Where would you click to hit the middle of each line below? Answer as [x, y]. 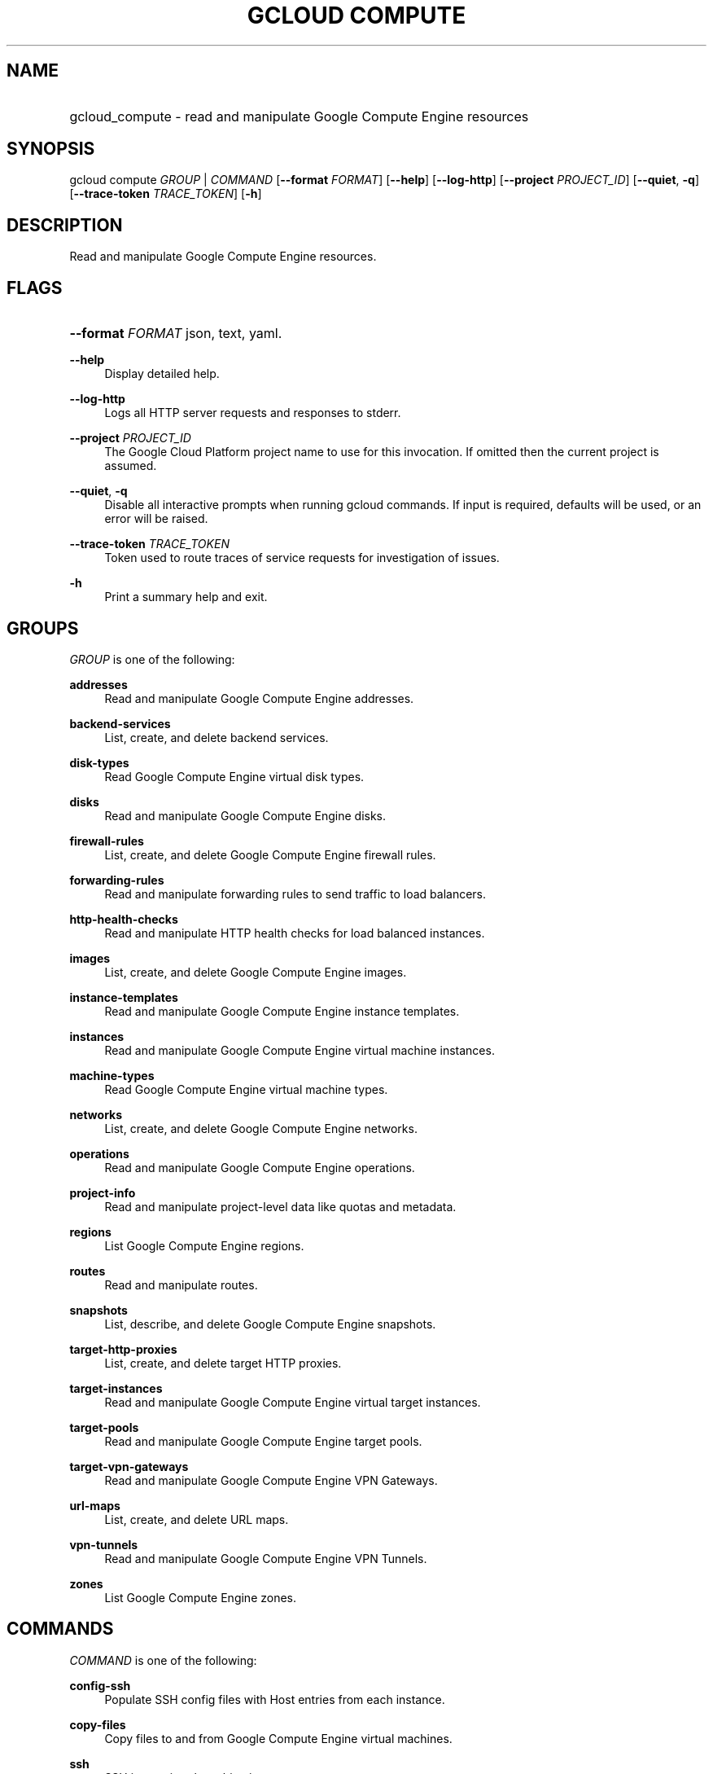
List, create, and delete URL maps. [197, 1519]
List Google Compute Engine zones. [201, 1597]
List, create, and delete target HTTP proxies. [223, 1363]
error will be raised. [156, 519]
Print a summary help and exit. [186, 597]
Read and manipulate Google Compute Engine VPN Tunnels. [266, 1558]
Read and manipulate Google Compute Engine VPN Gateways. [271, 1480]
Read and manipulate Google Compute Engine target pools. [263, 1441]
